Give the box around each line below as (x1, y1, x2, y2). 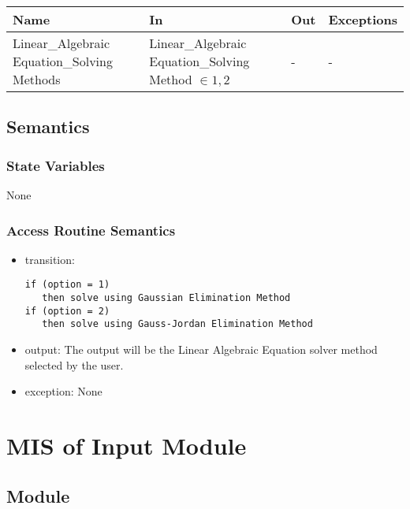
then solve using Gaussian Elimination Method (42, 292, 291, 304)
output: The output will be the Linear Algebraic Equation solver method (24, 341, 378, 358)
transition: (24, 251, 75, 267)
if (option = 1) (24, 279, 110, 291)
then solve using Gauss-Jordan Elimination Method (42, 318, 313, 330)
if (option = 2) (24, 305, 110, 317)
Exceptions (328, 10, 397, 28)
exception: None (24, 383, 102, 399)
